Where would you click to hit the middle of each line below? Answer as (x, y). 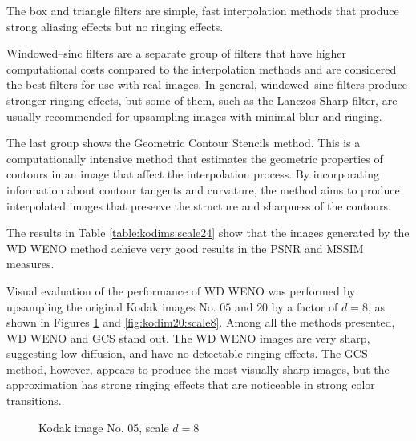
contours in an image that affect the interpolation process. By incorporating (193, 174)
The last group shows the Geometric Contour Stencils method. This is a (184, 143)
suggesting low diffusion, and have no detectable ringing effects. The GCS (187, 353)
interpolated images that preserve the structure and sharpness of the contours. (199, 205)
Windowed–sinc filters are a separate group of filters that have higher (177, 53)
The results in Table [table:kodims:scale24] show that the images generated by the (208, 233)
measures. (30, 264)
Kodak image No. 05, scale (104, 427)
